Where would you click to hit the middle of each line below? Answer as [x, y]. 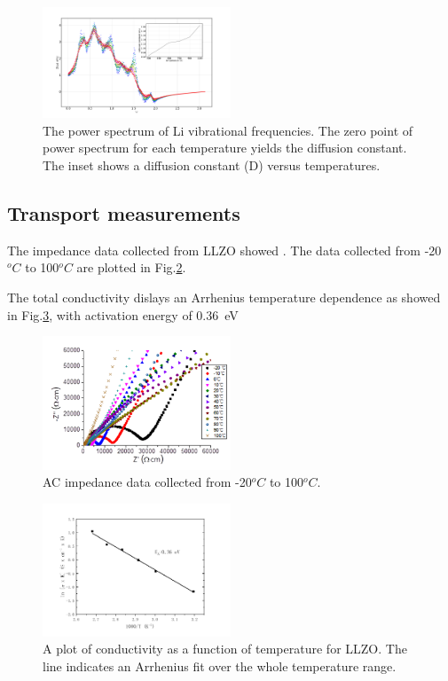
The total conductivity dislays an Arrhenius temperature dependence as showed [224, 297]
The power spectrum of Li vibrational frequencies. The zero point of [228, 130]
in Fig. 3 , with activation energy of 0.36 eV [123, 314]
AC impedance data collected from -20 [147, 482]
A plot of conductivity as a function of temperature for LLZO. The [225, 649]
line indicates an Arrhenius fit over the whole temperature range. [220, 665]
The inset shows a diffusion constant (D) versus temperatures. [212, 164]
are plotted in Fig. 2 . [131, 267]
